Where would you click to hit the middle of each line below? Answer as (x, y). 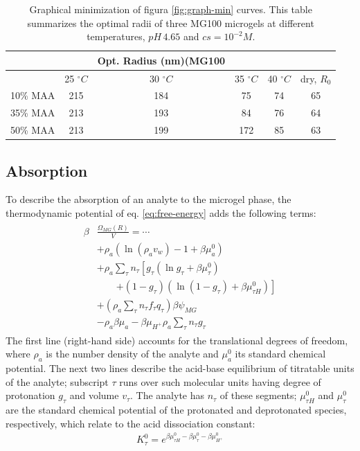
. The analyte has (168, 395)
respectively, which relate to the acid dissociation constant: (130, 423)
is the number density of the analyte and (132, 354)
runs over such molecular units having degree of (220, 381)
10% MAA (33, 95)
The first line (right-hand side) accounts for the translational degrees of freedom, (177, 340)
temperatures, (116, 36)
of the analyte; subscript (57, 381)
